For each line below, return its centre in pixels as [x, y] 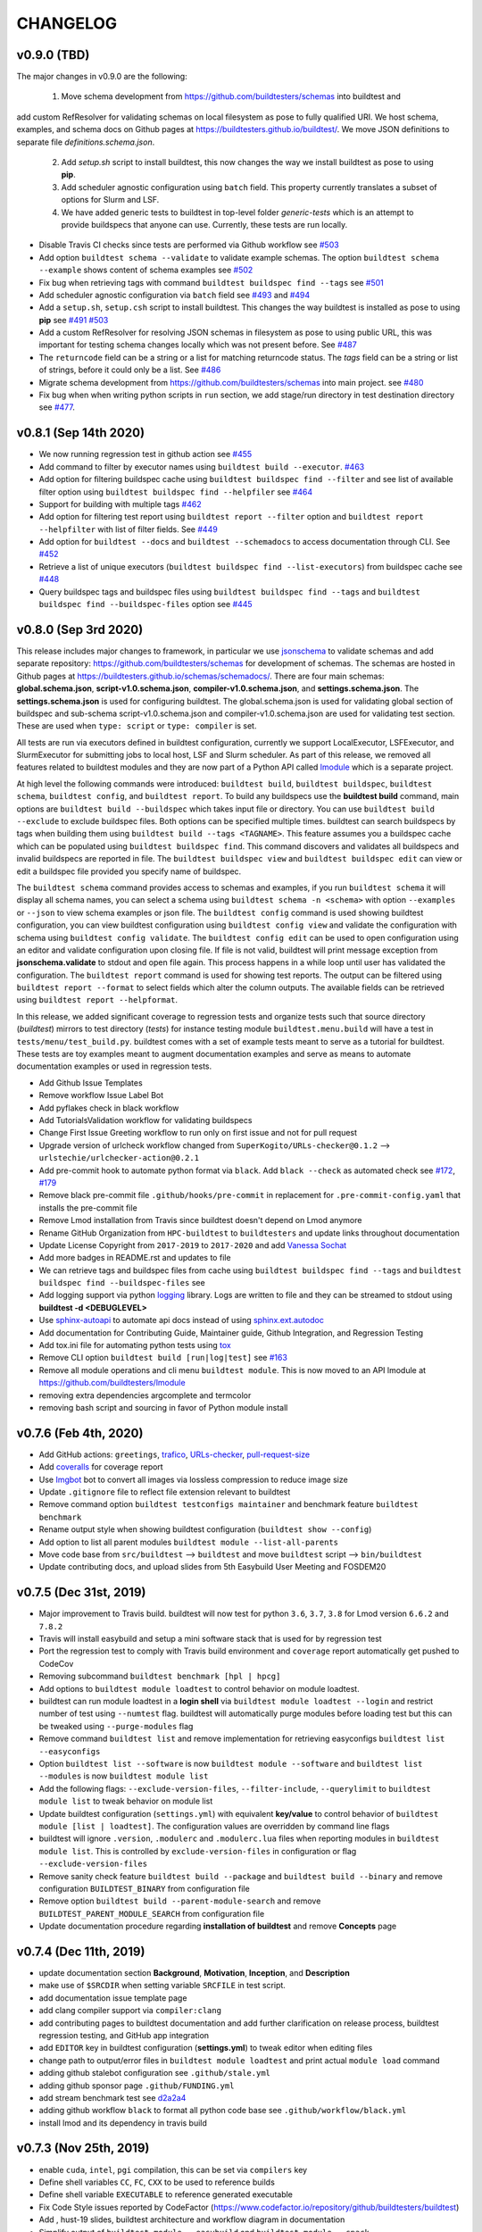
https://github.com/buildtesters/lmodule [112, 1383]
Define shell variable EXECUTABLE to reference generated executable [166, 2195]
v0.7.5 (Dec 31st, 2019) [81, 1592]
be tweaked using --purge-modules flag [116, 1726]
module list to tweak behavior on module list [126, 1801]
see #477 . [57, 407]
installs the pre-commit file [88, 1208]
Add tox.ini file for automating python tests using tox [135, 1345]
